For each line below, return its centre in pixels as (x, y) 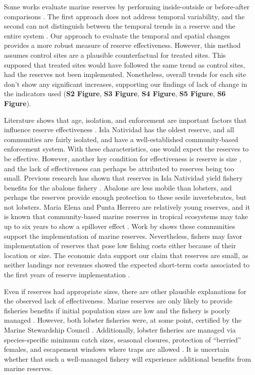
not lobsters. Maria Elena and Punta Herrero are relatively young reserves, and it (127, 206)
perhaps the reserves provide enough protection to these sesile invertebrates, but (125, 197)
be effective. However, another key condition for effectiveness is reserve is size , (123, 158)
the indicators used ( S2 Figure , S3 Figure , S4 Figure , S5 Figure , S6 (115, 94)
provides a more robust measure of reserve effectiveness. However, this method (122, 45)
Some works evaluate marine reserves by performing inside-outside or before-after (127, 6)
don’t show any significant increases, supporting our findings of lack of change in (126, 84)
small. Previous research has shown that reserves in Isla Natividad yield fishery (124, 178)
